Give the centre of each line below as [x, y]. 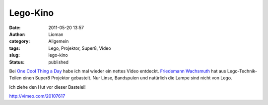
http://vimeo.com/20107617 [37, 96]
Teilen [15, 78]
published [59, 62]
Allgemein [59, 41]
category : [20, 41]
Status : [17, 62]
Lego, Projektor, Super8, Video [80, 48]
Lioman [56, 34]
